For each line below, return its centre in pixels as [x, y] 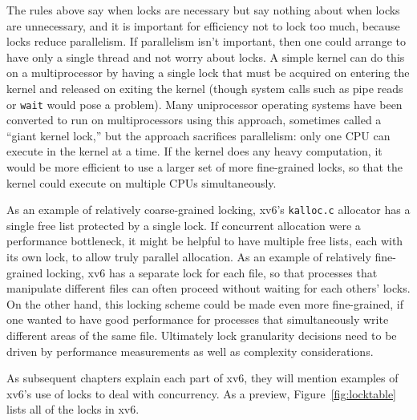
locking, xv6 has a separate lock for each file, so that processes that [212, 272]
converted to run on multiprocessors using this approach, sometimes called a [194, 120]
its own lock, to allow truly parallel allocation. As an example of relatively [189, 257]
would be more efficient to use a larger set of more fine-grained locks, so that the [204, 167]
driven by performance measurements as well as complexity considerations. [190, 351]
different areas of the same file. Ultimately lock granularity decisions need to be [202, 335]
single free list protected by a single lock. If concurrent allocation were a [184, 225]
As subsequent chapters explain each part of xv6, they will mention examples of [202, 378]
